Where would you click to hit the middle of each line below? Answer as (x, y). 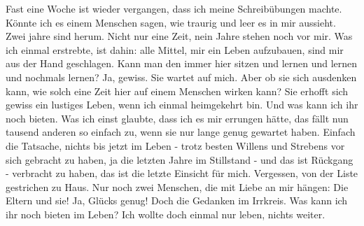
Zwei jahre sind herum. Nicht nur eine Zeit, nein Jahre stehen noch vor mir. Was (179, 36)
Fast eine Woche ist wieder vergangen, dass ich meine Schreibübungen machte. (174, 8)
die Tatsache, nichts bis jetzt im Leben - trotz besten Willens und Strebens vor (175, 145)
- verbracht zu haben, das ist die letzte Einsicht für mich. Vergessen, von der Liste (182, 173)
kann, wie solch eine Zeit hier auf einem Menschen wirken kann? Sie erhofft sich (177, 91)
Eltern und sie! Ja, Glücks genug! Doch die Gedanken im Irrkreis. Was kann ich (177, 200)
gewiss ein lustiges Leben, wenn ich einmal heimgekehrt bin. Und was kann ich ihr (182, 105)
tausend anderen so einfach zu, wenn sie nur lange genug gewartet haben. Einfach (181, 132)
